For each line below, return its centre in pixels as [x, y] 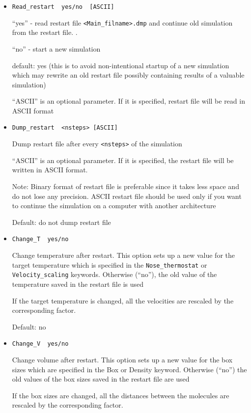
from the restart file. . [45, 32]
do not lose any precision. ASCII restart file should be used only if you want [127, 196]
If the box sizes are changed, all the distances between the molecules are [121, 395]
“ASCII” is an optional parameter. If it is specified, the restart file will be [123, 160]
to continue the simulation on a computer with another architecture [114, 206]
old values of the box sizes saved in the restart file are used [101, 379]
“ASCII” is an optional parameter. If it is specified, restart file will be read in [128, 101]
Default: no [29, 326]
